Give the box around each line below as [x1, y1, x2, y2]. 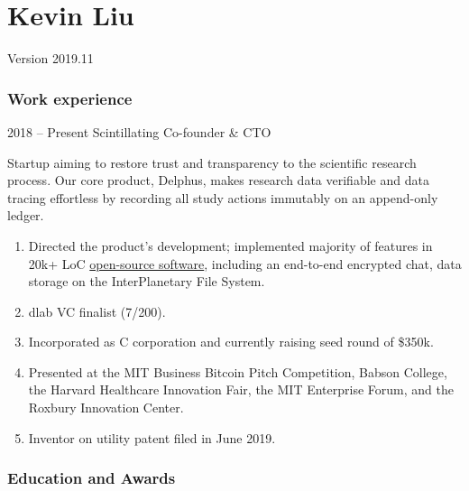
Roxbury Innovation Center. [28, 398, 184, 417]
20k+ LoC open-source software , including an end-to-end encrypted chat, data [28, 254, 462, 273]
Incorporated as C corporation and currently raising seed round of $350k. [28, 332, 434, 351]
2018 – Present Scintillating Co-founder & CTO [7, 122, 271, 141]
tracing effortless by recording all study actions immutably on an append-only [7, 188, 438, 207]
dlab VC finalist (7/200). [28, 301, 166, 320]
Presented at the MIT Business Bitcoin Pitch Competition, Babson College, [28, 362, 447, 381]
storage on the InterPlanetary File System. [28, 272, 265, 291]
